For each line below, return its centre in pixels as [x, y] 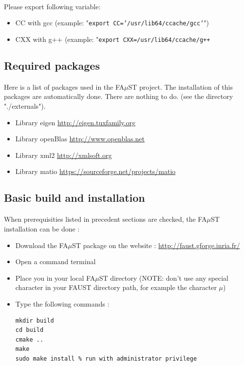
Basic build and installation [75, 198]
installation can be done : [42, 229]
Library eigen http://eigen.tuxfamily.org [75, 122]
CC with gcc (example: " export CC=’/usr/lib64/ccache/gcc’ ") [112, 23]
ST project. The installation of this [181, 87]
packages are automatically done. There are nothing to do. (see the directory [119, 96]
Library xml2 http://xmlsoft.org [64, 155]
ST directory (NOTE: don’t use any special [164, 278]
